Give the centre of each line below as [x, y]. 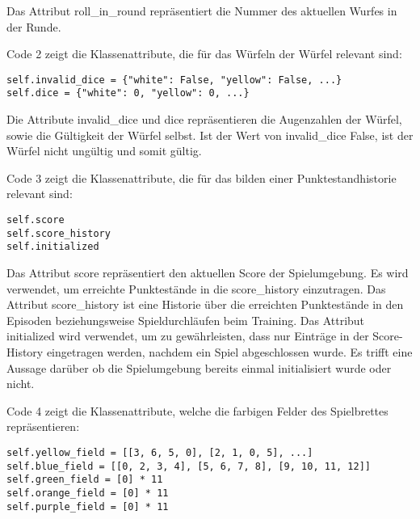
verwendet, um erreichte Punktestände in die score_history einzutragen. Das [196, 288]
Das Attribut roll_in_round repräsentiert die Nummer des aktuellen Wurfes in [202, 11]
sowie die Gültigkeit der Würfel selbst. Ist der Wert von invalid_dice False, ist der [210, 135]
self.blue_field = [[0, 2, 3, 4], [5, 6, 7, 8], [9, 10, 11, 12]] [189, 466]
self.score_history [59, 233]
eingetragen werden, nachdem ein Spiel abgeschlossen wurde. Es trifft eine [229, 352]
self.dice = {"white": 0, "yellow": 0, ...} [128, 93]
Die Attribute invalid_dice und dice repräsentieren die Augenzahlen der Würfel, [204, 119]
